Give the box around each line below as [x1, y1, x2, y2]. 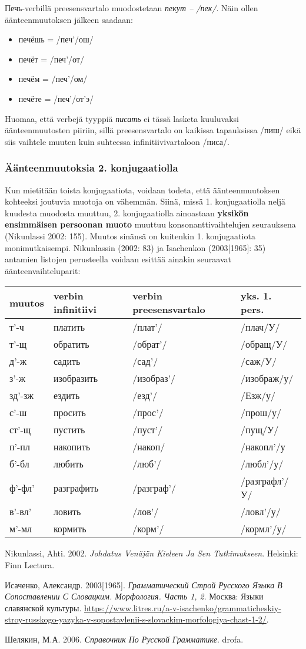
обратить [53, 337, 89, 351]
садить [53, 354, 81, 368]
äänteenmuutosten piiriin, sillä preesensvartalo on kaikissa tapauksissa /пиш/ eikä [5, 124, 301, 136]
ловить [53, 505, 81, 519]
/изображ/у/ [241, 371, 294, 386]
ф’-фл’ [9, 480, 35, 495]
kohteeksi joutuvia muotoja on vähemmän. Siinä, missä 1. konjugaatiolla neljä [5, 195, 286, 207]
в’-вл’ [9, 505, 32, 519]
